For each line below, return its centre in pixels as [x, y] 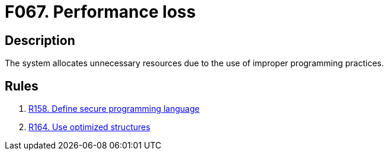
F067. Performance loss [100, 12]
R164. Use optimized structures [89, 127]
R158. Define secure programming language [114, 109]
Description [40, 40]
